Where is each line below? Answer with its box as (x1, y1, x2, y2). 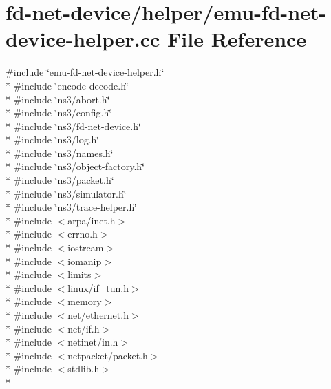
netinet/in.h (67, 335, 118, 349)
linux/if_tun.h (67, 280, 129, 295)
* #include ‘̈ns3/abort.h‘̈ (6, 92, 110, 106)
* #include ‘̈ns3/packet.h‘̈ (6, 173, 114, 187)
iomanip (67, 253, 102, 268)
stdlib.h (67, 361, 100, 376)
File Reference (167, 25, 307, 53)
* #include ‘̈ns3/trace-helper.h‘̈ (6, 200, 138, 214)
